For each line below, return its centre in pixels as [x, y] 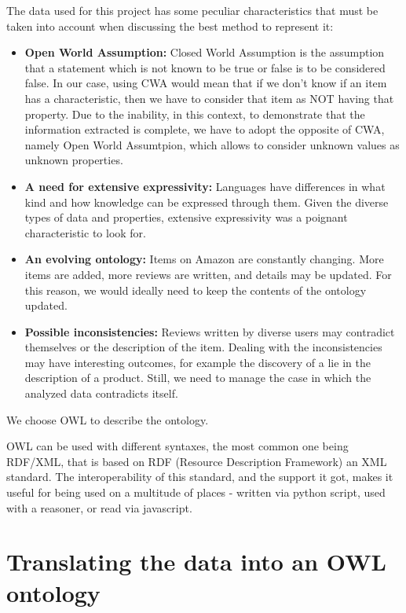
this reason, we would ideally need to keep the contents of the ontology [196, 290]
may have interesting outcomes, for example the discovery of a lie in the [198, 362]
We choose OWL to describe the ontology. [108, 419]
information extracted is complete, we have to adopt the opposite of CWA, [205, 129]
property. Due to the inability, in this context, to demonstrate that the [195, 114]
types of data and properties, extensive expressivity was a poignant [186, 217]
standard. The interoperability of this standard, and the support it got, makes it [200, 477]
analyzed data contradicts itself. [101, 393]
